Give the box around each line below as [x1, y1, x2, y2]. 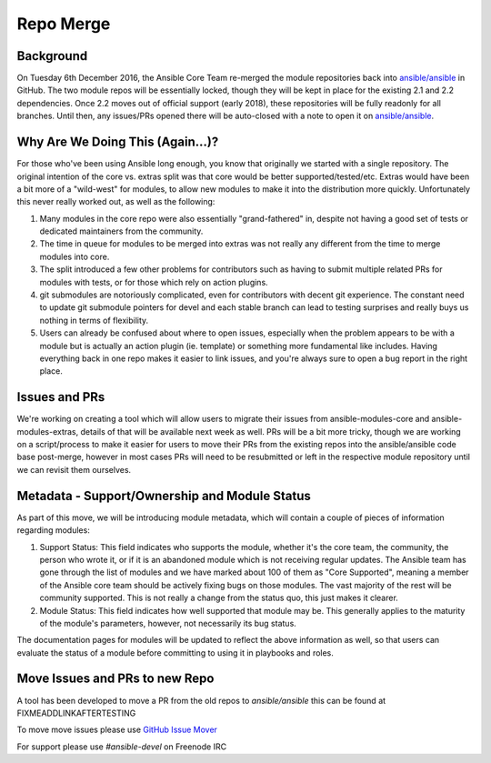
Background [16, 48, 88, 64]
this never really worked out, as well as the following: [16, 196, 215, 207]
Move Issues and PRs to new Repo [16, 671, 215, 687]
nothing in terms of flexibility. [39, 315, 149, 326]
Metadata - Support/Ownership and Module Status [16, 487, 311, 504]
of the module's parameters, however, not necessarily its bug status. [39, 617, 297, 628]
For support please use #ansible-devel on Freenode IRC [16, 741, 227, 752]
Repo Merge [16, 14, 111, 34]
